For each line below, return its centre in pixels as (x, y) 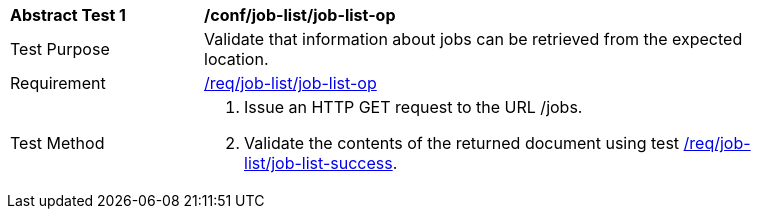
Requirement (58, 83)
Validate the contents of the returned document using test (462, 143)
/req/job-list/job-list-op (290, 83)
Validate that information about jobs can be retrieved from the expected (473, 39)
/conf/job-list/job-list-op (300, 15)
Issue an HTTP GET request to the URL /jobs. (413, 107)
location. (236, 59)
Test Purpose (60, 49)
